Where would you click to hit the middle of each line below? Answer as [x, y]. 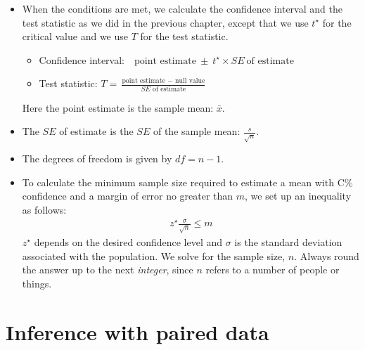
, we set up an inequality [298, 196]
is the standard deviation [288, 242]
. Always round [327, 255]
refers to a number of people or [273, 270]
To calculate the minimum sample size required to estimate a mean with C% [187, 182]
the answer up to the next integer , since [108, 270]
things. [37, 283]
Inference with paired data [137, 331]
